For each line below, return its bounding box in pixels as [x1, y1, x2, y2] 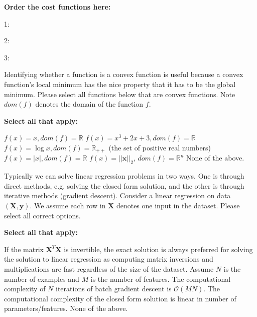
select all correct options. [4, 210, 81, 220]
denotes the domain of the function [35, 99, 144, 109]
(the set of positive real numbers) [108, 142, 211, 152]
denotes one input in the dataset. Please [116, 200, 240, 210]
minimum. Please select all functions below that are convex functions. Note [4, 89, 235, 99]
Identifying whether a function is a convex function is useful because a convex [4, 69, 243, 80]
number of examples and [4, 273, 79, 284]
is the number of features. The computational [90, 273, 231, 284]
